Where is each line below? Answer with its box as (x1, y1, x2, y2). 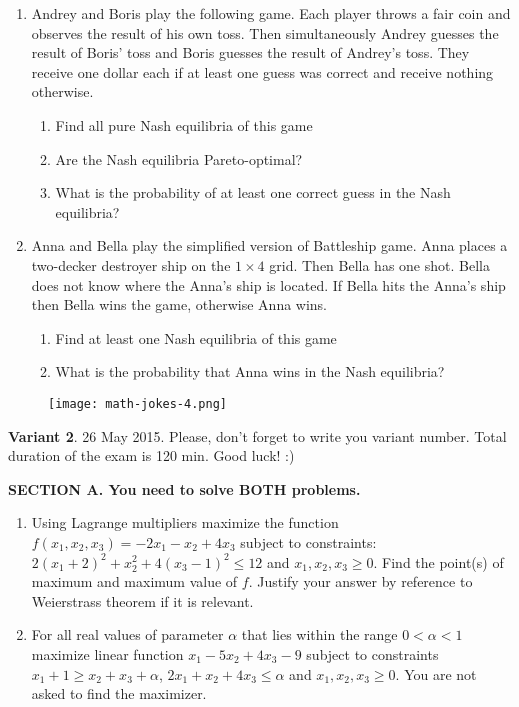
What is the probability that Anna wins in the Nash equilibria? (55, 361, 445, 382)
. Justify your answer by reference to (248, 571, 473, 592)
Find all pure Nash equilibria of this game (55, 114, 313, 135)
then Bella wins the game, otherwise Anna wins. (31, 294, 328, 315)
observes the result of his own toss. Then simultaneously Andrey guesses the (31, 22, 499, 43)
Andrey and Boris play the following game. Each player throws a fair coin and (31, 3, 511, 23)
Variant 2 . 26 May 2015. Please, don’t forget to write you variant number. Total (8, 425, 507, 446)
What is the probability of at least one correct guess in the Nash (55, 182, 451, 203)
